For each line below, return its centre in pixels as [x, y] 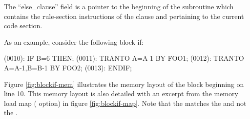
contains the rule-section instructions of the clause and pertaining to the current [124, 16]
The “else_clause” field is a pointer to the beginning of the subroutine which [119, 6]
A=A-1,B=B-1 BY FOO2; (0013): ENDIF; [68, 67]
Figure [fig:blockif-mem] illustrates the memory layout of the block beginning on [124, 84]
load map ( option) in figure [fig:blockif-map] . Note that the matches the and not [125, 103]
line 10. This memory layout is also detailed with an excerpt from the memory [121, 93]
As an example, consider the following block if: [74, 42]
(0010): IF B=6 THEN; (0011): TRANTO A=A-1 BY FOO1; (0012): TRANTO [124, 58]
